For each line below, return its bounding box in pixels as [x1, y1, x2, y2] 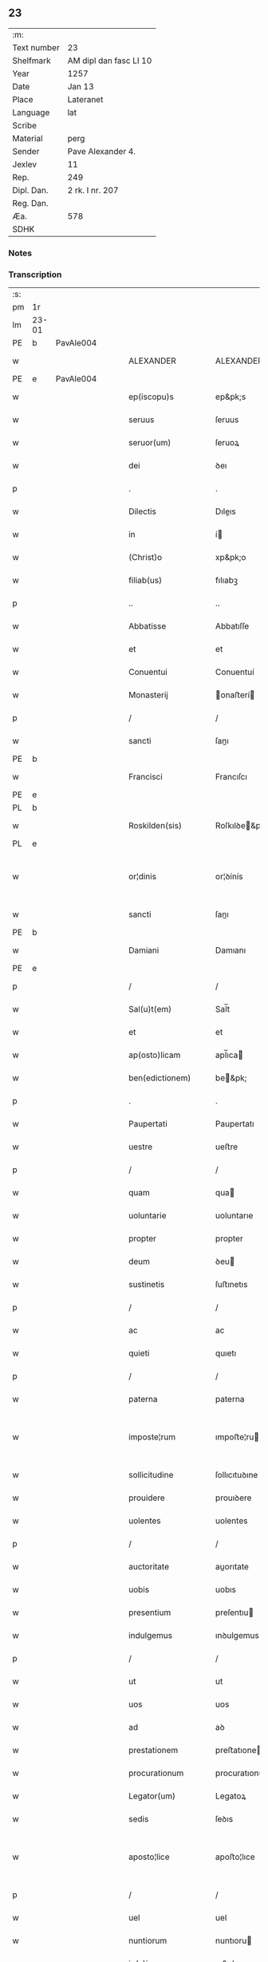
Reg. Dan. [12, 197, 49, 208]
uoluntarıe [215, 1210, 254, 1222]
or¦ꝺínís [215, 871, 243, 882]
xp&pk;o [215, 552, 246, 563]
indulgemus [128, 1630, 173, 1641]
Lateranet [67, 93, 104, 105]
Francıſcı [215, 772, 247, 783]
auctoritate [128, 1561, 170, 1573]
